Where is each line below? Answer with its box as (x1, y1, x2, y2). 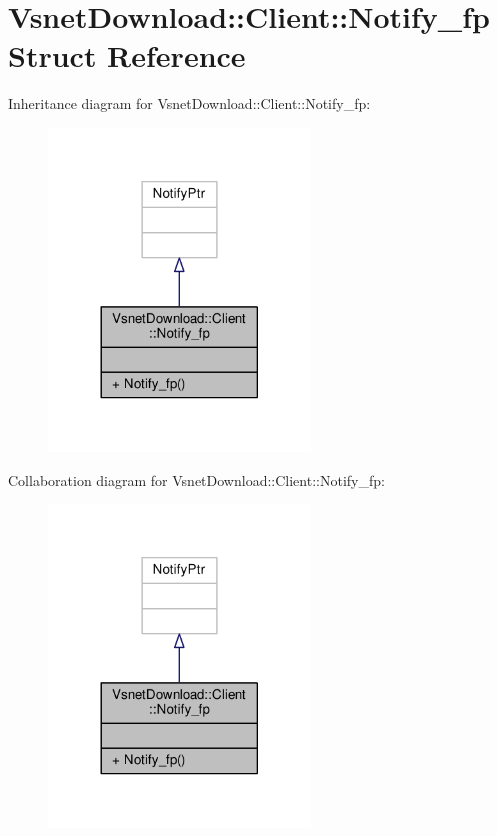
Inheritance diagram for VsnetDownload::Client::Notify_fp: (8, 93, 371, 114)
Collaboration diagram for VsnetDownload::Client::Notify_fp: (8, 469, 385, 490)
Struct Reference (8, 35, 246, 76)
